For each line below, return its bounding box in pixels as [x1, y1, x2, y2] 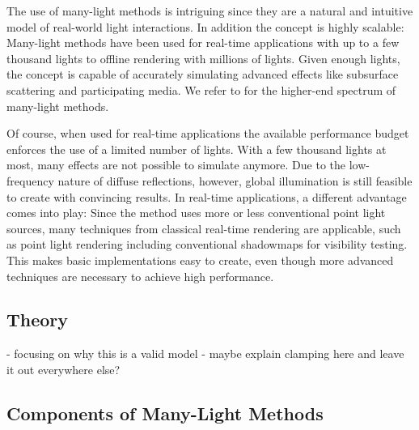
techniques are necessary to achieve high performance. [6, 267, 274, 284]
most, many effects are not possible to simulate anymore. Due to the [6, 156, 346, 173]
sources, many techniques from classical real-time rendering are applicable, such [6, 219, 401, 236]
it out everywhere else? [6, 360, 121, 377]
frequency [6, 172, 54, 189]
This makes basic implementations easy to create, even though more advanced [6, 251, 394, 268]
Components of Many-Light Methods [6, 400, 324, 425]
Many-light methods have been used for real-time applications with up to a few [6, 34, 400, 51]
